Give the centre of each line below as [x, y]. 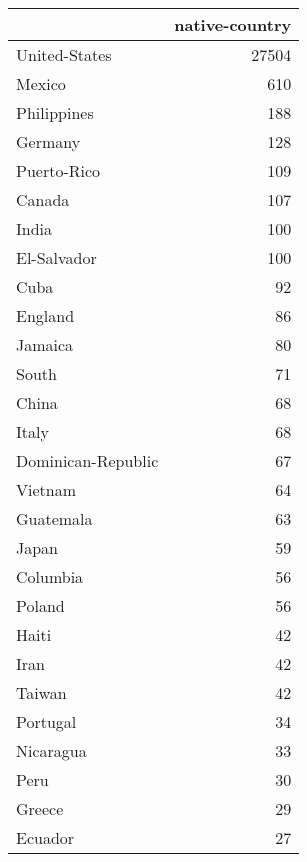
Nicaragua [51, 750]
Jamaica [45, 344]
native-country [233, 24]
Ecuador [45, 837]
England [45, 315]
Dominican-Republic [87, 460]
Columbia [50, 576]
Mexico [41, 83]
